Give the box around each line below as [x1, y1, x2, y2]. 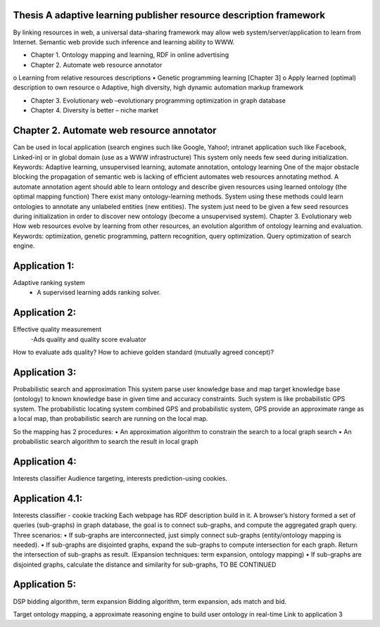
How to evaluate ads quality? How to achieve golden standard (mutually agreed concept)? [13, 348, 274, 357]
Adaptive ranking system [13, 278, 86, 286]
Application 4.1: [13, 493, 83, 505]
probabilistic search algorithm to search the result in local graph [13, 437, 198, 445]
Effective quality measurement [13, 325, 102, 334]
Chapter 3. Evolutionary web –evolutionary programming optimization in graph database [30, 96, 286, 105]
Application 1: [13, 260, 75, 272]
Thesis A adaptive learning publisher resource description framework [13, 9, 326, 21]
